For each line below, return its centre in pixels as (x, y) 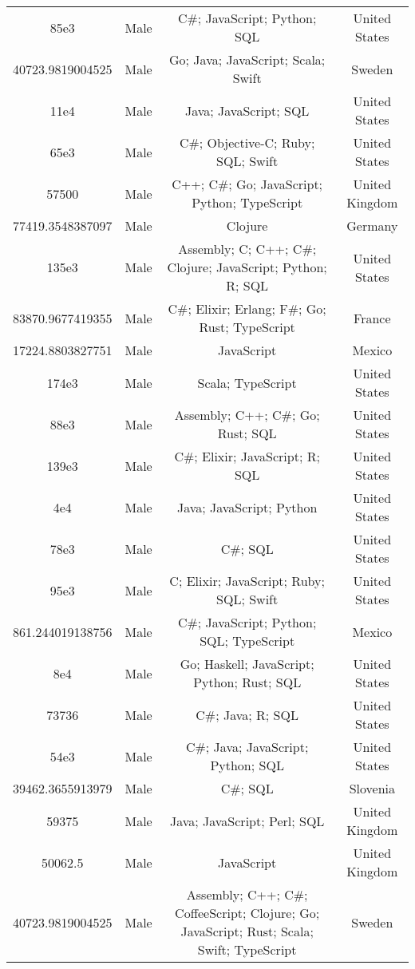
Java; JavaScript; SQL (247, 110)
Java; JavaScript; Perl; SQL (247, 821)
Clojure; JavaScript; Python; (247, 267)
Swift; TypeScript (247, 949)
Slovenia (372, 788)
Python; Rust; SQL (247, 682)
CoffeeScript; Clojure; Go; (247, 913)
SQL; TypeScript (247, 641)
